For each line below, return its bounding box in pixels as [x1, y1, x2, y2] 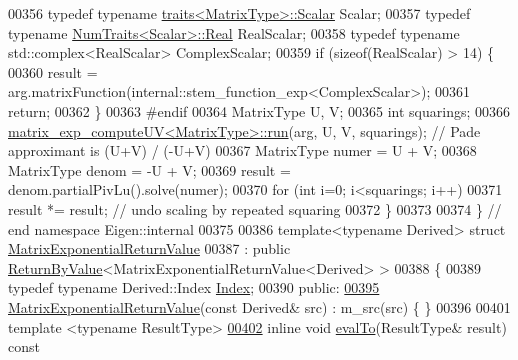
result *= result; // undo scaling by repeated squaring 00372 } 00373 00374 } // [8, 198, 502, 219]
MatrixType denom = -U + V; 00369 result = [8, 159, 291, 180]
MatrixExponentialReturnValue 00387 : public [8, 238, 291, 259]
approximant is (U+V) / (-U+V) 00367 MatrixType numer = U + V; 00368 [8, 140, 477, 161]
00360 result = [8, 61, 98, 82]
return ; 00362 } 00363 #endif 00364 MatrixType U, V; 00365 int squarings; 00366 [8, 100, 511, 121]
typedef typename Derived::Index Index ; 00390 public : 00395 [8, 277, 380, 298]
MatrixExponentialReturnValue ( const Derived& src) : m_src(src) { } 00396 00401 [8, 296, 511, 317]
